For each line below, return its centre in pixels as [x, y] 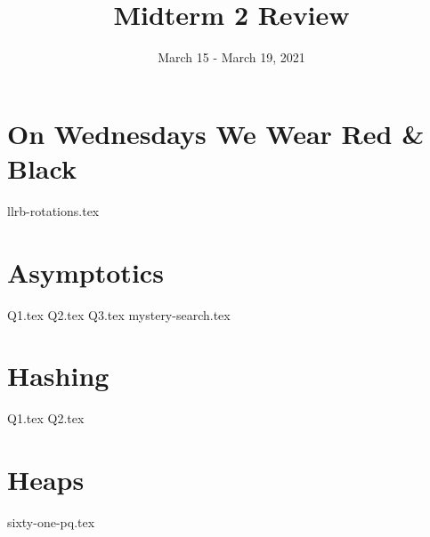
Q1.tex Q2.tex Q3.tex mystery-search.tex [119, 314]
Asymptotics [85, 272]
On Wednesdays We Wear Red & [216, 133]
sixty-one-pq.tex [51, 522]
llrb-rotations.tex [53, 210]
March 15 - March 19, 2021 [231, 57]
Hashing [58, 376]
